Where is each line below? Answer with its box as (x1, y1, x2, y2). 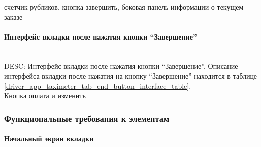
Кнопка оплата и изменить (4, 90, 86, 101)
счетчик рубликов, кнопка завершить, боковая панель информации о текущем (4, 2, 244, 12)
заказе (4, 11, 23, 22)
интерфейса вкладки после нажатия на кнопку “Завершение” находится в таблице (4, 70, 257, 81)
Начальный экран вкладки (4, 133, 94, 144)
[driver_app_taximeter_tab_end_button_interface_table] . (4, 80, 191, 91)
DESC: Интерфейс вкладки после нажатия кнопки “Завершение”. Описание (4, 60, 238, 71)
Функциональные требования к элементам (4, 112, 170, 124)
